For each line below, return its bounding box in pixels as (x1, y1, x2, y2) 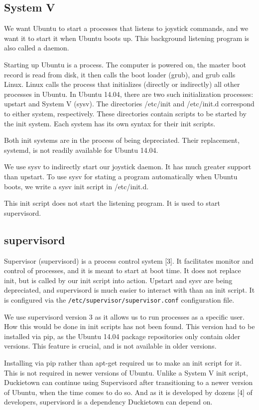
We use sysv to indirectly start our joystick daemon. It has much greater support (4, 161, 252, 172)
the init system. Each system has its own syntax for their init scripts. (4, 118, 216, 128)
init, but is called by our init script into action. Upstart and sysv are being (4, 275, 233, 285)
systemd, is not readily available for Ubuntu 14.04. (4, 144, 158, 155)
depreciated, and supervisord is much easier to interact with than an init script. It (4, 285, 255, 295)
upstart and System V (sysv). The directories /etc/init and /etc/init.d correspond (4, 98, 255, 109)
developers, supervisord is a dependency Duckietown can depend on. (4, 397, 213, 407)
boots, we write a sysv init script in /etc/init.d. (4, 181, 149, 191)
